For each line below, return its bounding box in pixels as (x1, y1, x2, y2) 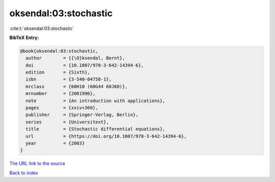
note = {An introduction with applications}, (25, 98, 166, 103)
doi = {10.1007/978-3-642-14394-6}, (25, 62, 144, 68)
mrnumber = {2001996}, (25, 91, 96, 96)
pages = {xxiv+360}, (25, 105, 99, 111)
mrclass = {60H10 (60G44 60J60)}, (25, 84, 128, 89)
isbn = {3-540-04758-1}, (25, 77, 112, 82)
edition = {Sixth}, (25, 69, 90, 76)
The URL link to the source (9, 160, 66, 167)
